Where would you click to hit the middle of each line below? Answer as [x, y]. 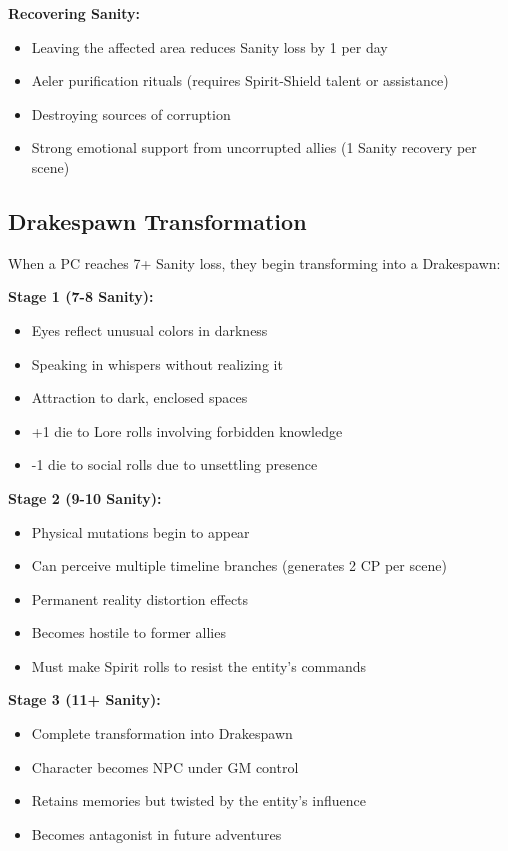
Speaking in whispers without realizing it [157, 363]
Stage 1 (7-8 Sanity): [81, 296]
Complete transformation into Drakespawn [162, 733]
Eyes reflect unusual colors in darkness [149, 329]
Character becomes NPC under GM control [165, 766]
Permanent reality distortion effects [140, 598]
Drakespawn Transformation [157, 220]
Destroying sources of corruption [131, 113]
